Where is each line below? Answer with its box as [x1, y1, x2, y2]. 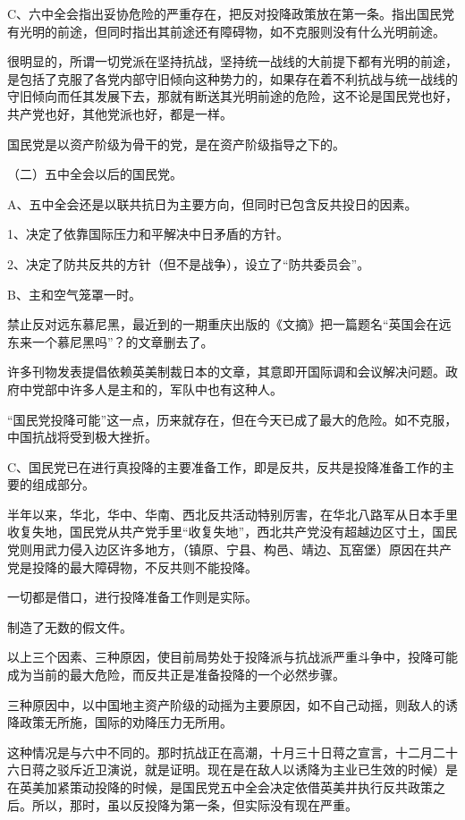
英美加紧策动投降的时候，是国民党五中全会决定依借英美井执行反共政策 [19, 778, 433, 796]
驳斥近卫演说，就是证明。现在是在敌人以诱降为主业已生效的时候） [56, 760, 445, 779]
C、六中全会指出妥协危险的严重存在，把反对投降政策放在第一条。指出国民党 [7, 4, 455, 22]
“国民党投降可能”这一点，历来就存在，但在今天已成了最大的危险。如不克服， [7, 410, 458, 428]
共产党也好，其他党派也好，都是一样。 [7, 104, 232, 123]
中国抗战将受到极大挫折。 [7, 427, 157, 446]
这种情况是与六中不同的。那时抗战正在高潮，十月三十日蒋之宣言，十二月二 [7, 742, 445, 761]
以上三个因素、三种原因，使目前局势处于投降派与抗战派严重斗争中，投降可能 [7, 647, 458, 666]
